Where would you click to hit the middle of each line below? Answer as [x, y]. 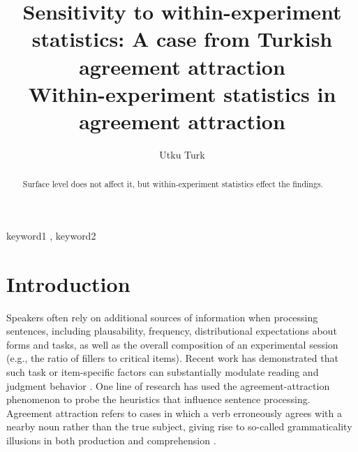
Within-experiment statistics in [182, 93]
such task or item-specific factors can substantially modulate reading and [163, 372]
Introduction [68, 283]
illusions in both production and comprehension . [111, 440]
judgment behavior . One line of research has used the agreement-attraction [168, 385]
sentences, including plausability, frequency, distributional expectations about [172, 331]
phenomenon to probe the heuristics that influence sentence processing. [158, 399]
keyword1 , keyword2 [51, 235]
